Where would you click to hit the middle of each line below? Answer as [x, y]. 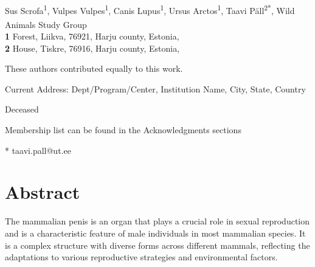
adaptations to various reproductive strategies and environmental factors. [141, 257]
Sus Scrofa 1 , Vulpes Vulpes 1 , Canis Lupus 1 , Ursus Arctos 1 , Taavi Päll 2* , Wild [150, 9]
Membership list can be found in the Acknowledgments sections [123, 130]
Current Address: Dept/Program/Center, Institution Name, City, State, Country [155, 88]
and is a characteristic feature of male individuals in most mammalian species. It [155, 233]
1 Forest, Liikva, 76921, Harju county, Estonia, [92, 36]
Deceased [22, 109]
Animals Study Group [46, 24]
